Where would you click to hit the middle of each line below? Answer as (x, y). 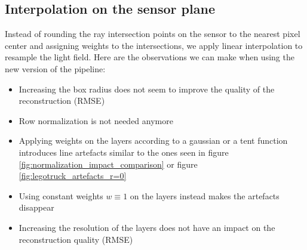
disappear (36, 207)
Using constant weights (61, 195)
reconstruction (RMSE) (62, 101)
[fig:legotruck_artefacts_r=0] (73, 176)
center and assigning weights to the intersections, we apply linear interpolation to (154, 45)
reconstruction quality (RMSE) (76, 239)
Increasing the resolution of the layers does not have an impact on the (147, 227)
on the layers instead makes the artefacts (205, 195)
